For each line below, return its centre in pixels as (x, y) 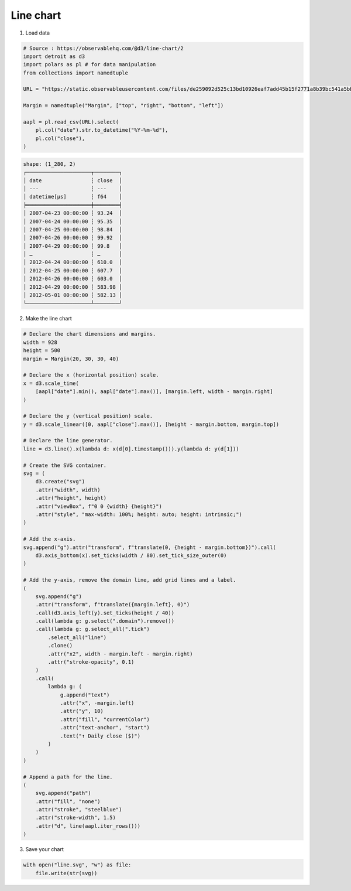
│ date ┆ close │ (73, 180)
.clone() (60, 646)
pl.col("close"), (60, 138)
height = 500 (42, 351)
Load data (37, 33)
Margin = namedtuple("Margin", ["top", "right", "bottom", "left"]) (123, 106)
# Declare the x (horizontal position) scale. (91, 375)
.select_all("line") (77, 637)
